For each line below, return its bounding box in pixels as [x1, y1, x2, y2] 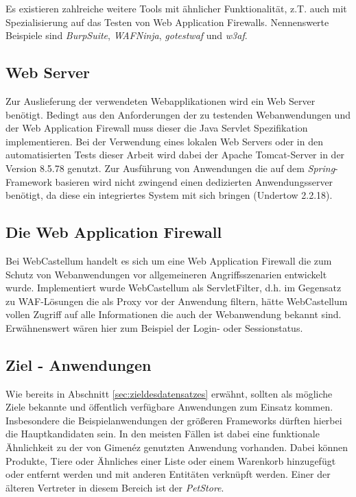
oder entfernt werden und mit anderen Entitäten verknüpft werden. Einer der [5, 467, 331, 481]
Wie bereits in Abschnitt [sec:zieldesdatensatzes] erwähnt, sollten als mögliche [5, 386, 333, 400]
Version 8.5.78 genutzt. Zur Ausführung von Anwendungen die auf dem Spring [5, 160, 335, 175]
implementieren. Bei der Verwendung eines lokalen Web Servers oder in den [5, 134, 323, 148]
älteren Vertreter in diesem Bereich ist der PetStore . [5, 480, 224, 494]
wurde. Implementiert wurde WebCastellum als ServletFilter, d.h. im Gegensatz [5, 280, 342, 295]
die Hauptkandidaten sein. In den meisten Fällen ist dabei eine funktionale [5, 426, 320, 441]
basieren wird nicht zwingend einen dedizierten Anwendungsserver [55, 174, 333, 189]
